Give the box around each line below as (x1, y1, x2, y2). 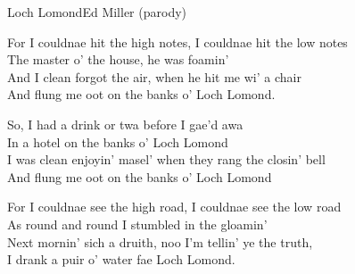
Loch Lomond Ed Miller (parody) (7, 3, 186, 21)
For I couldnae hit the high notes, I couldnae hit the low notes (7, 32, 348, 51)
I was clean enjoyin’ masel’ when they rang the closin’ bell (7, 150, 326, 169)
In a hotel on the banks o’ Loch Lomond (7, 132, 228, 151)
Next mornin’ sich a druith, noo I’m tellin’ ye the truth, (7, 232, 313, 251)
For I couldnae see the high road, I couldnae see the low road (7, 197, 342, 216)
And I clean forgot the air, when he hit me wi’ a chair (7, 67, 301, 86)
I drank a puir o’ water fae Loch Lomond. (7, 250, 235, 269)
